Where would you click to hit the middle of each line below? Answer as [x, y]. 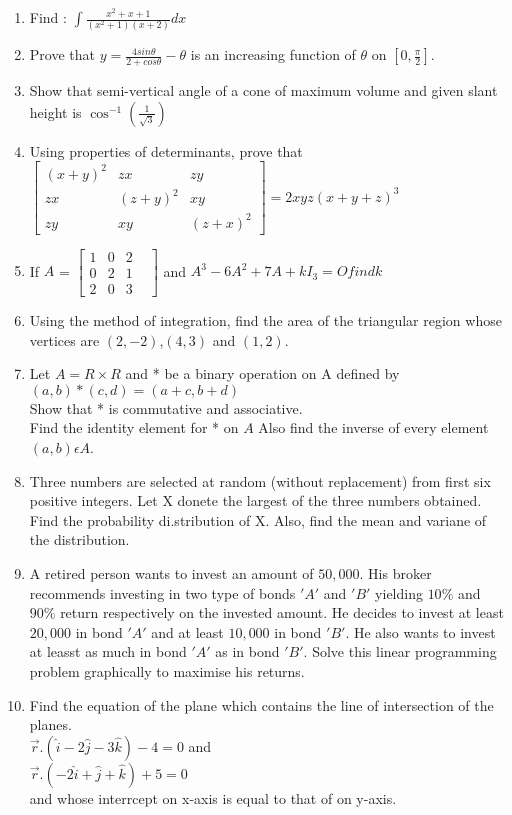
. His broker [395, 572]
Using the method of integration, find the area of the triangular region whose [265, 320]
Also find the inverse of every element [373, 427]
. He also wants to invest [420, 631]
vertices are [64, 339]
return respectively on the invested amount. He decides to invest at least [282, 612]
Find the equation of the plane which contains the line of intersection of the [261, 704]
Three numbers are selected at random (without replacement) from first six [260, 480]
